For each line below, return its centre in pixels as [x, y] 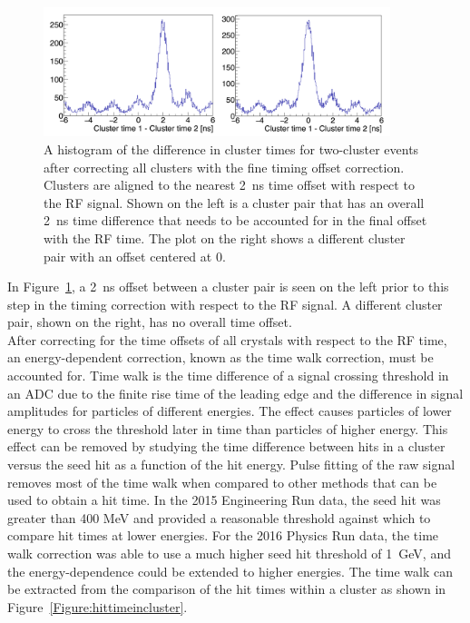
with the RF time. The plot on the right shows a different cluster [225, 237]
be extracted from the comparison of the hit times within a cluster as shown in [227, 589]
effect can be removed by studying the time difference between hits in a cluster [226, 446]
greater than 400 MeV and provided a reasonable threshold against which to [219, 517]
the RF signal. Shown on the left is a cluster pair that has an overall [234, 202]
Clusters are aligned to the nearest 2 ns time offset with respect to [229, 185]
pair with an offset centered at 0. [135, 256]
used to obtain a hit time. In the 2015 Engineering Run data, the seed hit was [224, 500]
